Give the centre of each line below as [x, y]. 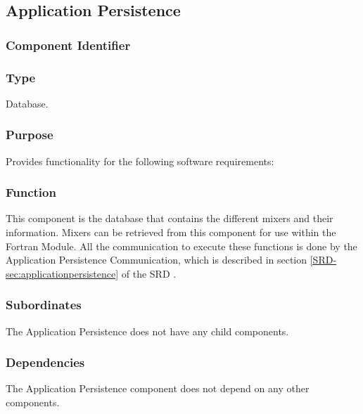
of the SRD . [149, 273]
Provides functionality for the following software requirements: [140, 161]
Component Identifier [68, 45]
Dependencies [45, 362]
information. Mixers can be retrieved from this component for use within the [171, 232]
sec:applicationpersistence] [62, 273]
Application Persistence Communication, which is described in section [157, 260]
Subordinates [44, 305]
